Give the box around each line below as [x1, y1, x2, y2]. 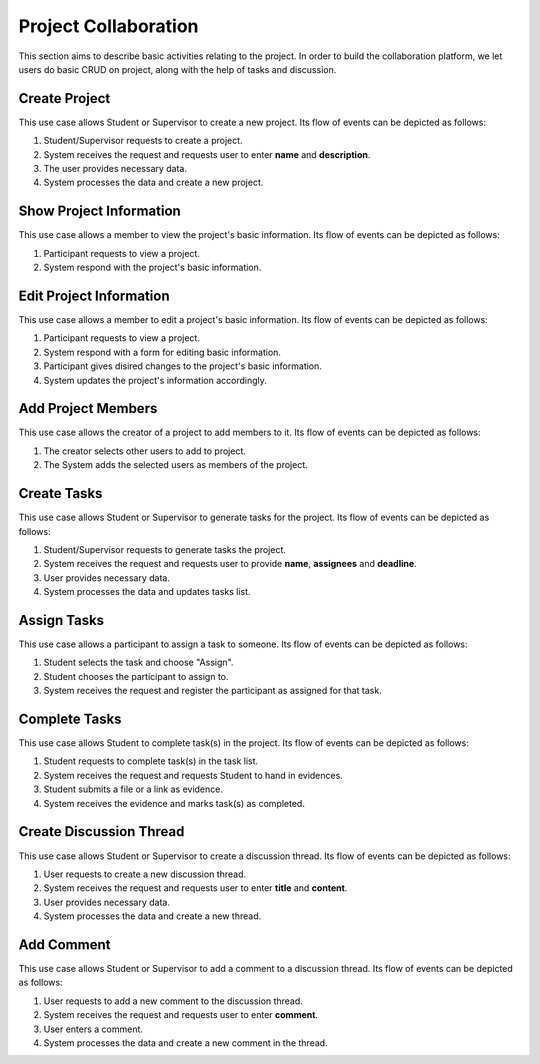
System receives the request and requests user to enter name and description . [43, 148, 371, 160]
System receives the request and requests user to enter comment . [43, 1009, 319, 1021]
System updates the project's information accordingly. [43, 374, 267, 386]
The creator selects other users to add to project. [43, 445, 247, 457]
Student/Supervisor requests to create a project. [43, 135, 244, 147]
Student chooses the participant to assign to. [43, 670, 229, 682]
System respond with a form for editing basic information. [43, 346, 282, 358]
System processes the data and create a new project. [43, 176, 264, 189]
